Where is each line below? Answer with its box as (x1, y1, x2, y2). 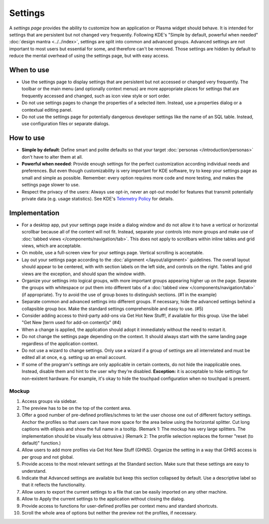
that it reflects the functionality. (21, 482, 86, 488)
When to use (9, 65, 50, 74)
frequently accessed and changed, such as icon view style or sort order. (21, 93, 170, 99)
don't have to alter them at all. (21, 154, 83, 160)
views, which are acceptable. (21, 243, 82, 249)
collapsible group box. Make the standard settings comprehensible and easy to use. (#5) (21, 306, 204, 312)
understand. (21, 468, 47, 474)
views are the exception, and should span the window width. (21, 271, 146, 277)
